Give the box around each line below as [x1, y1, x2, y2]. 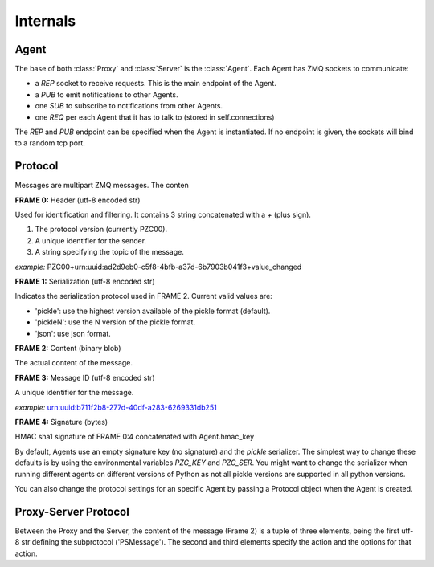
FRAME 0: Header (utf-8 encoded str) [14, 195, 141, 205]
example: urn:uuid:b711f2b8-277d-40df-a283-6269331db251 [14, 402, 217, 412]
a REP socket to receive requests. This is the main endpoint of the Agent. [35, 79, 276, 88]
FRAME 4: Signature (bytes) [14, 417, 108, 426]
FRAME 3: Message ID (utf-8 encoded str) [14, 373, 156, 382]
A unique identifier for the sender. [35, 235, 147, 245]
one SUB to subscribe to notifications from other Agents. [35, 101, 223, 111]
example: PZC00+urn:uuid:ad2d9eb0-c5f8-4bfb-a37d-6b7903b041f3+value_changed [14, 262, 302, 271]
